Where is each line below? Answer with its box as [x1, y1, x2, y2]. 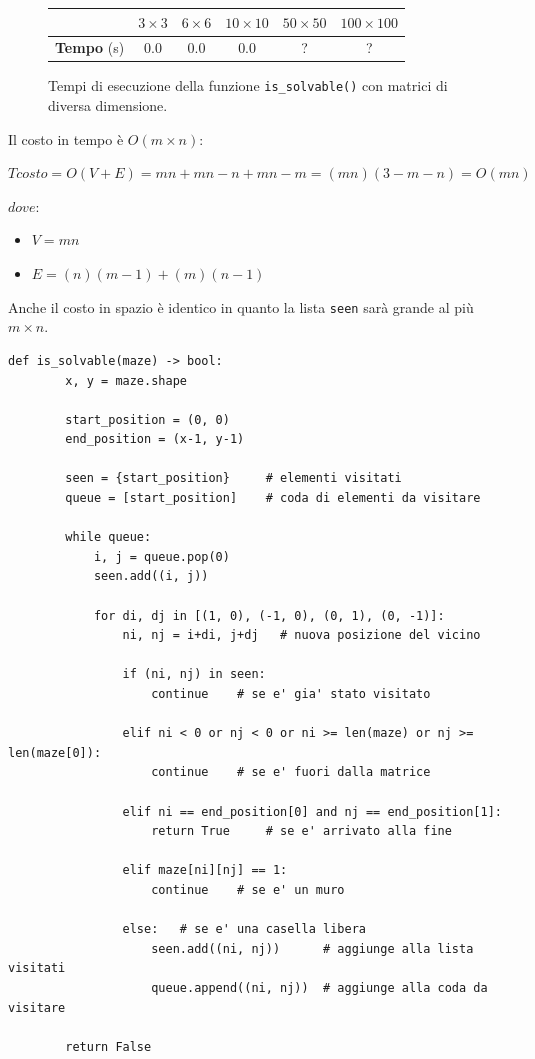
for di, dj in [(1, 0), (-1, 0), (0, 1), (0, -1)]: [93, 608, 445, 623]
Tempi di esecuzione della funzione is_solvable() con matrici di [48, 75, 448, 96]
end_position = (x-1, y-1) [65, 432, 245, 447]
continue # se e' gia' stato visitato [151, 687, 431, 701]
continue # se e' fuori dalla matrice [151, 765, 431, 780]
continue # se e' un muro [151, 882, 345, 897]
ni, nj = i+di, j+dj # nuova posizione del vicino [122, 628, 481, 643]
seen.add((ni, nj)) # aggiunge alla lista [151, 941, 474, 956]
